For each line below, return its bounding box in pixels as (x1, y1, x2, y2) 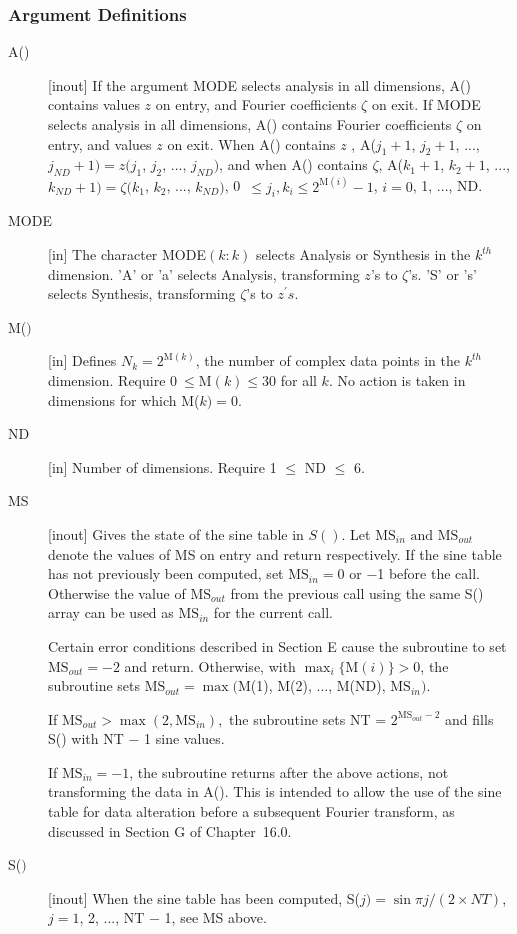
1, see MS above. (164, 907, 267, 928)
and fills (445, 708, 494, 729)
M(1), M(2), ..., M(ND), (237, 675, 386, 696)
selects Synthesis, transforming (48, 283, 236, 304)
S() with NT (48, 728, 124, 749)
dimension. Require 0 (48, 369, 178, 390)
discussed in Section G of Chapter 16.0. (48, 820, 292, 841)
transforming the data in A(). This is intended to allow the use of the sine (48, 781, 502, 802)
